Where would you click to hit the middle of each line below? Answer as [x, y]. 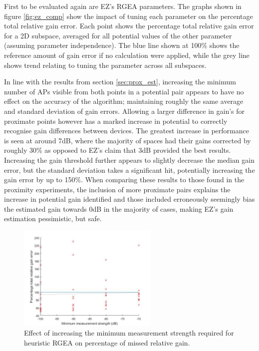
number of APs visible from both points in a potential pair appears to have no [124, 91]
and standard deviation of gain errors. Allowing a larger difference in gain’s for [125, 111]
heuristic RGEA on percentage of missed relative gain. [107, 343]
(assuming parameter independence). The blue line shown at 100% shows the [122, 45]
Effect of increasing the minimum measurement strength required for [129, 333]
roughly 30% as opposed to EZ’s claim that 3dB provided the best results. [118, 150]
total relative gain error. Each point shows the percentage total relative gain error [129, 26]
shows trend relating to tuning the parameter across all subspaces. [105, 65]
